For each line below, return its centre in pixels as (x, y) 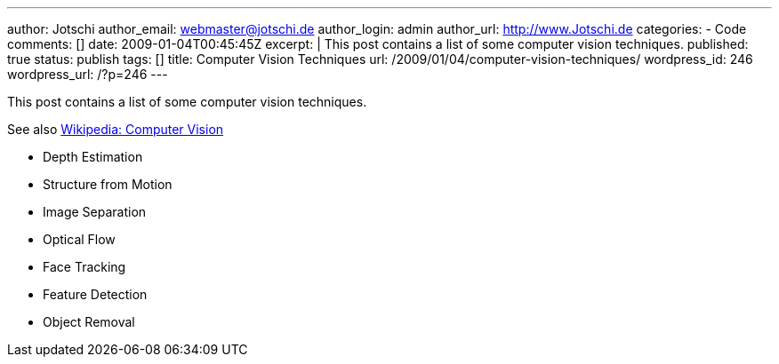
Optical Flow (79, 239)
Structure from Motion (108, 184)
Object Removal (89, 322)
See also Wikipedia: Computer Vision (116, 129)
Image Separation (95, 212)
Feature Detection (95, 294)
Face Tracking (84, 267)
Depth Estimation (93, 157)
